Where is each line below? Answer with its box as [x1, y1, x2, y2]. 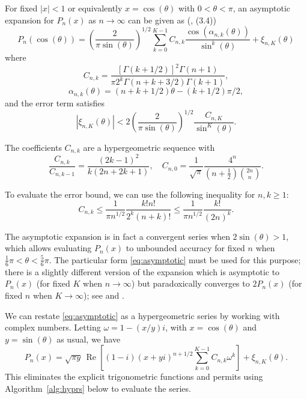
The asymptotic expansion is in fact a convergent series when [5, 230, 230, 242]
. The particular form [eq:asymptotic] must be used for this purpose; [49, 253, 301, 266]
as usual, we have [56, 332, 121, 345]
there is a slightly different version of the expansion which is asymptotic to [5, 265, 280, 278]
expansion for [5, 13, 54, 26]
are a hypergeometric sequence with [83, 141, 215, 153]
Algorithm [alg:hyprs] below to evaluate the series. [5, 382, 191, 394]
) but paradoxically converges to [131, 277, 250, 290]
